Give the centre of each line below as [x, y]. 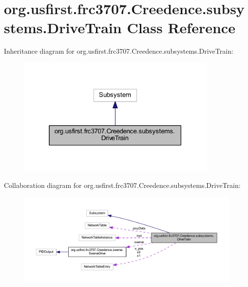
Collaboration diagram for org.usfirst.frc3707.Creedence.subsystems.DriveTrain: [122, 185]
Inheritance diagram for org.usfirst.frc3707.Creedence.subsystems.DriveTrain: [119, 51]
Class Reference [181, 28]
